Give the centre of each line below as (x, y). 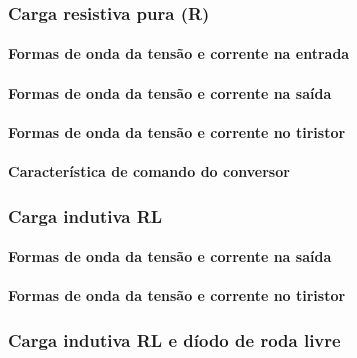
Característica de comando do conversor (149, 171)
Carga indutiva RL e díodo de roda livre (174, 339)
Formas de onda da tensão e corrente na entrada (179, 53)
